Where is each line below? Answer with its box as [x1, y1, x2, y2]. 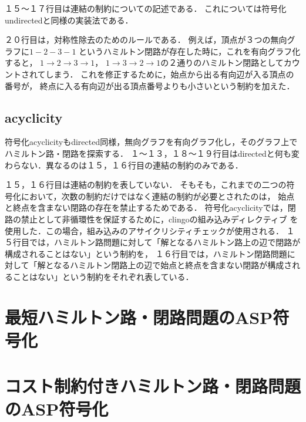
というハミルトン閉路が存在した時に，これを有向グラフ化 [79, 45, 301, 57]
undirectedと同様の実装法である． [5, 13, 133, 26]
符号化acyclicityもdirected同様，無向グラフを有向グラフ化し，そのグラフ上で [5, 136, 298, 148]
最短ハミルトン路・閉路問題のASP [5, 305, 273, 329]
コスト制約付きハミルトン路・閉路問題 [5, 374, 301, 398]
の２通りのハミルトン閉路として [160, 56, 284, 69]
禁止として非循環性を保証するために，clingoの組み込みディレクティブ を [21, 212, 298, 225]
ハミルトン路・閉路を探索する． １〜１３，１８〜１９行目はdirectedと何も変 [5, 147, 300, 159]
